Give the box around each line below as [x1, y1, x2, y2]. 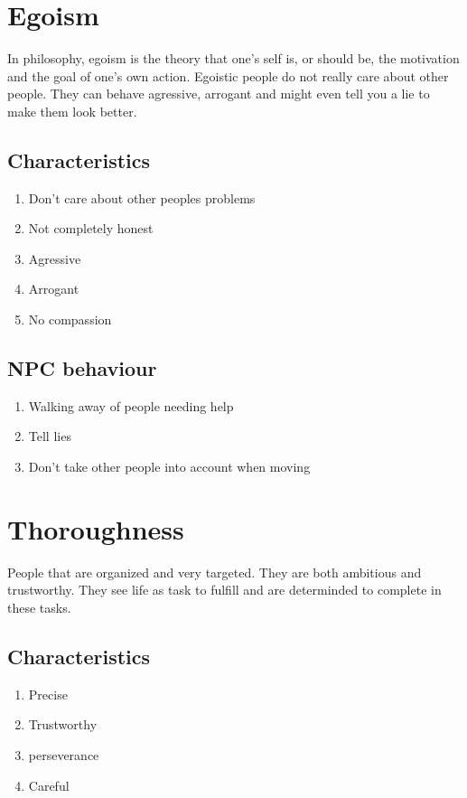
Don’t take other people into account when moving [28, 457, 311, 476]
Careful [28, 775, 70, 794]
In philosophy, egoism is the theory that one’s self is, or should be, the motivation [7, 49, 460, 68]
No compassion [28, 310, 112, 329]
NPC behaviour [7, 354, 157, 382]
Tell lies [28, 427, 71, 446]
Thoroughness [7, 510, 184, 547]
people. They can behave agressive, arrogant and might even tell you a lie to [7, 84, 430, 103]
